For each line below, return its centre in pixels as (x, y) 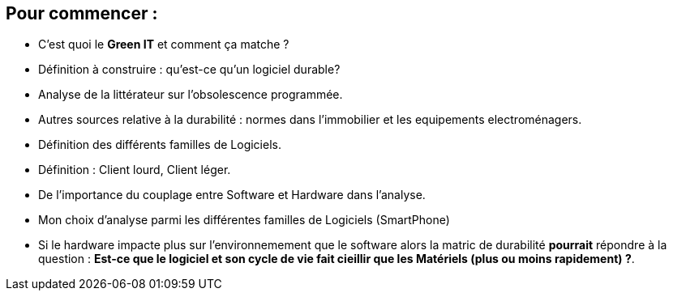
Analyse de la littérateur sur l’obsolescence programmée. (191, 95)
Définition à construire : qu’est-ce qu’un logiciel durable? (189, 70)
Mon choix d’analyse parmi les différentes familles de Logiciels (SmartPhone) (244, 220)
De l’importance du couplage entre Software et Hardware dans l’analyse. (232, 195)
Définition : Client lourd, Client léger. (135, 170)
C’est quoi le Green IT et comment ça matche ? (164, 45)
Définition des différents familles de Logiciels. (160, 145)
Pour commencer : (82, 13)
